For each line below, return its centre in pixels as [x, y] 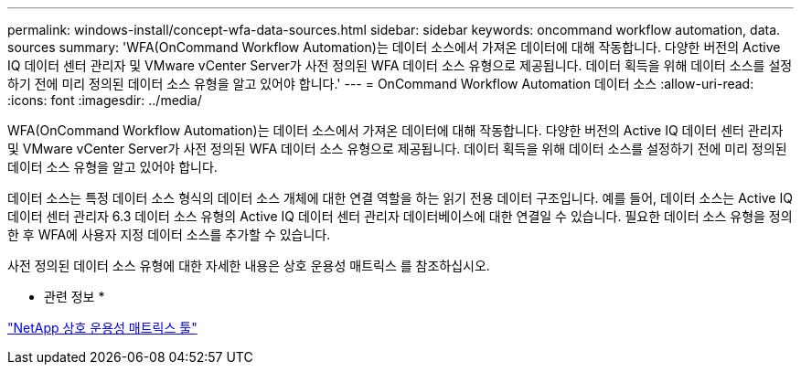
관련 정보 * [75, 297]
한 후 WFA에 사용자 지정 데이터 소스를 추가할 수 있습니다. [169, 234]
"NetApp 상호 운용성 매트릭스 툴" [102, 328]
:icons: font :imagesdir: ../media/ [105, 100]
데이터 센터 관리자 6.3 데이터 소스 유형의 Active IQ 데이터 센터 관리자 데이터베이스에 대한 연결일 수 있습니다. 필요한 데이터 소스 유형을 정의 [400, 216]
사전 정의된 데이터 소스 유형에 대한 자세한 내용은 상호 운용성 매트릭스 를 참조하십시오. [249, 266]
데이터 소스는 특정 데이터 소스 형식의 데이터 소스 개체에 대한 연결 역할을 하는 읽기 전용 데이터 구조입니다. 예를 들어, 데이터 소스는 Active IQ [400, 198]
